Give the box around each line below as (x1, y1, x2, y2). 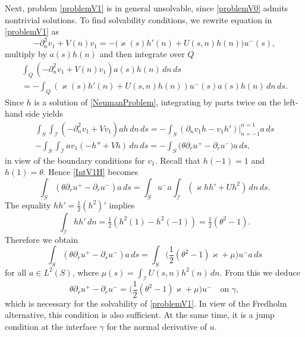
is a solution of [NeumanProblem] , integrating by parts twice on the (34, 95, 281, 108)
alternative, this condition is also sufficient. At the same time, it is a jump (5, 308, 275, 321)
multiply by (5, 48, 47, 60)
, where (72, 266, 99, 278)
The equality (5, 198, 51, 211)
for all (5, 266, 27, 278)
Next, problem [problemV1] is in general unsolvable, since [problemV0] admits (5, 2, 288, 14)
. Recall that (155, 154, 201, 166)
